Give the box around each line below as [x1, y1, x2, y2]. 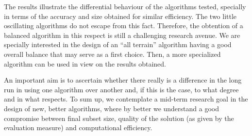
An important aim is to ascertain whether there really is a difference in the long [4, 75, 242, 85]
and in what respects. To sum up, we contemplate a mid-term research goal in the [4, 94, 248, 104]
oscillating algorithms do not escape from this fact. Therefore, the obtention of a [4, 20, 243, 31]
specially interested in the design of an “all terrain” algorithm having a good [4, 39, 232, 50]
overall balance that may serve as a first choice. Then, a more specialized [4, 49, 221, 59]
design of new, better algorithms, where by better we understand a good [4, 103, 219, 113]
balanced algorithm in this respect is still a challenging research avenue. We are [4, 30, 240, 40]
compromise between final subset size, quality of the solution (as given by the [4, 113, 234, 123]
